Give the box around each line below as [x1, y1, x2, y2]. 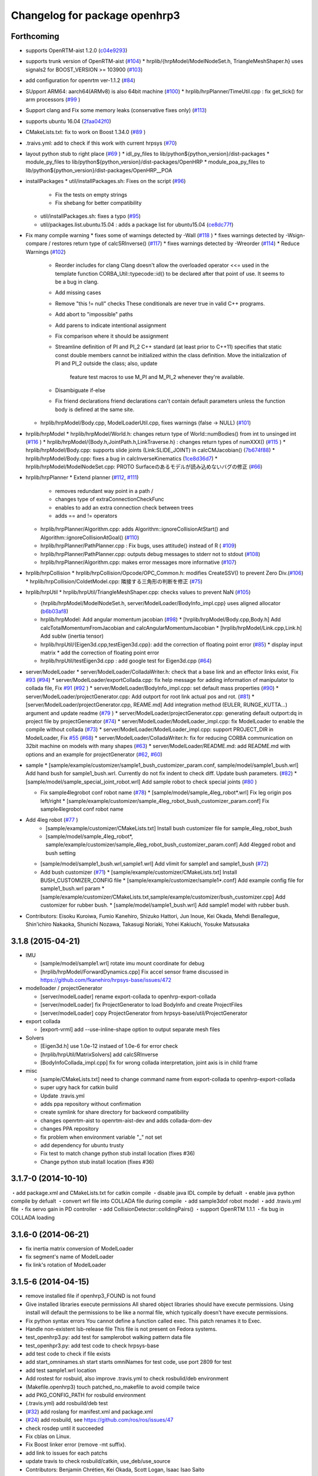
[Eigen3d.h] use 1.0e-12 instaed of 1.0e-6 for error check [40, 1043, 178, 1050]
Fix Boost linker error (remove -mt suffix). [25, 1441, 127, 1448]
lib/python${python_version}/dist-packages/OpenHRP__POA [25, 166, 173, 174]
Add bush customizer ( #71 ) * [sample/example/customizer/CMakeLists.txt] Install [40, 868, 237, 876]
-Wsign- [285, 232, 306, 239]
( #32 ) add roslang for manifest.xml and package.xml [25, 1408, 153, 1415]
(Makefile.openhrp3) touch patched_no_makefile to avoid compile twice [25, 1383, 200, 1390]
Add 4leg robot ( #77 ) [25, 817, 78, 824]
